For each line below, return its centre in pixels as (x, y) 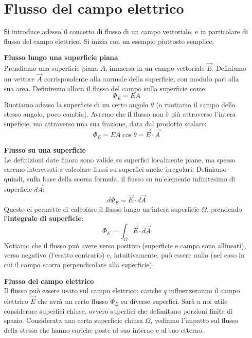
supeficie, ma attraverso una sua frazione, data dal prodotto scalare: (105, 123)
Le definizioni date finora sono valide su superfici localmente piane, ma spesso (120, 159)
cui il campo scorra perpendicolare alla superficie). (79, 265)
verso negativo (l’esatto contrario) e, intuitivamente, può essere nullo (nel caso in (124, 255)
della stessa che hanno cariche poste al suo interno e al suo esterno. (104, 329)
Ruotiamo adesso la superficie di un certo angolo (76, 104)
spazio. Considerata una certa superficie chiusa (73, 320)
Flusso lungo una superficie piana (61, 57)
